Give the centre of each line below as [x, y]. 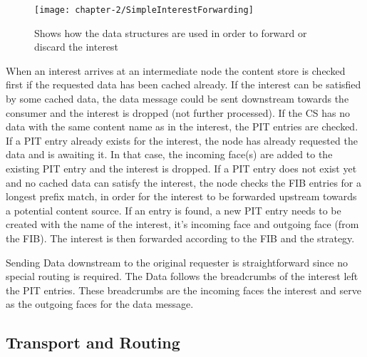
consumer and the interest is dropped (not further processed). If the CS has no [178, 112]
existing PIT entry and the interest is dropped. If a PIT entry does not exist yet [181, 168]
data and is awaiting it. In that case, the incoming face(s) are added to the [169, 154]
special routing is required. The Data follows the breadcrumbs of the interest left [182, 276]
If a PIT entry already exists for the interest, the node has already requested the [182, 140]
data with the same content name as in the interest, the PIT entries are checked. [182, 126]
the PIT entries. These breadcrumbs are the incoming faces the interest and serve [183, 290]
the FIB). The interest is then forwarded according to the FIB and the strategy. [180, 238]
